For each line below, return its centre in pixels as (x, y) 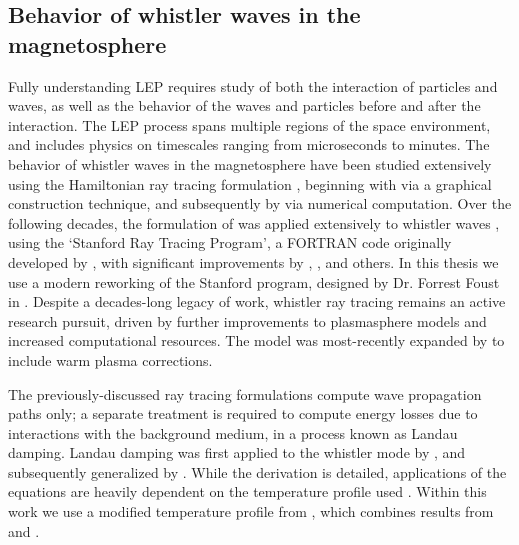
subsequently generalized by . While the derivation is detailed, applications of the (257, 471)
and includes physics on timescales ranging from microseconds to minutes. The (249, 144)
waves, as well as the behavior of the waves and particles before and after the (244, 105)
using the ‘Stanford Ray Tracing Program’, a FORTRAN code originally (230, 242)
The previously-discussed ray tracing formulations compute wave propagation (245, 393)
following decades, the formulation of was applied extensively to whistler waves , (254, 222)
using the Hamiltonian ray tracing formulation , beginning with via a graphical (250, 183)
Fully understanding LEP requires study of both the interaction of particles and (253, 85)
